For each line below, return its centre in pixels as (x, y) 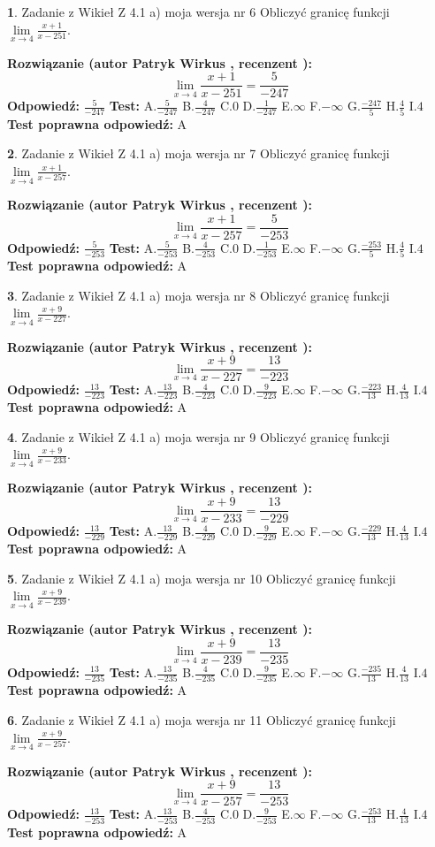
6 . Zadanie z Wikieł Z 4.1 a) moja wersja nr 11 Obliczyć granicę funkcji (202, 719)
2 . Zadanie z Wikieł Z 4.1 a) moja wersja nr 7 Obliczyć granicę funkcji (198, 153)
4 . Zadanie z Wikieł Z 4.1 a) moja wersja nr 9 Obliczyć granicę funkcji (198, 436)
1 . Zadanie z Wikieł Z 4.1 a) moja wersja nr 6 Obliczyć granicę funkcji (198, 11)
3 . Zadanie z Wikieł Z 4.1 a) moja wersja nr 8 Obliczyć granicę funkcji (198, 295)
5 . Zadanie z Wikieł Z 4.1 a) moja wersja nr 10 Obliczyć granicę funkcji (202, 578)
